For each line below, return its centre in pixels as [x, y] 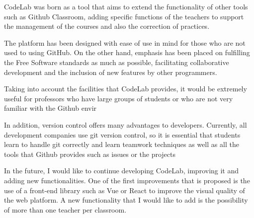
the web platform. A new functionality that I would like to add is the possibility [126, 200]
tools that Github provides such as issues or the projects [90, 154]
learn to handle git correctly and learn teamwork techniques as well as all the [122, 144]
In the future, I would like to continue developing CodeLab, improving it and [122, 171]
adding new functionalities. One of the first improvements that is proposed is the [127, 180]
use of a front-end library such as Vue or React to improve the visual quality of [125, 190]
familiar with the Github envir [50, 108]
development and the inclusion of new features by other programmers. [111, 72]
